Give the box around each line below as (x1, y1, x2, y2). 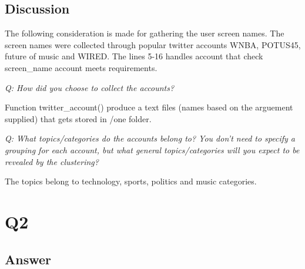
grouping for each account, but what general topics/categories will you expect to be (5, 143, 300, 156)
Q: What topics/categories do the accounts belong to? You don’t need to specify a (5, 132, 296, 144)
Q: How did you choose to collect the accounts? (5, 81, 175, 93)
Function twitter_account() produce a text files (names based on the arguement (5, 101, 293, 113)
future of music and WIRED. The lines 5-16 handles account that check (5, 50, 263, 62)
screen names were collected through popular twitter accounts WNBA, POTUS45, (5, 38, 301, 51)
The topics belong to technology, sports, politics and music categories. (5, 175, 257, 187)
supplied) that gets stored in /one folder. (5, 112, 152, 125)
